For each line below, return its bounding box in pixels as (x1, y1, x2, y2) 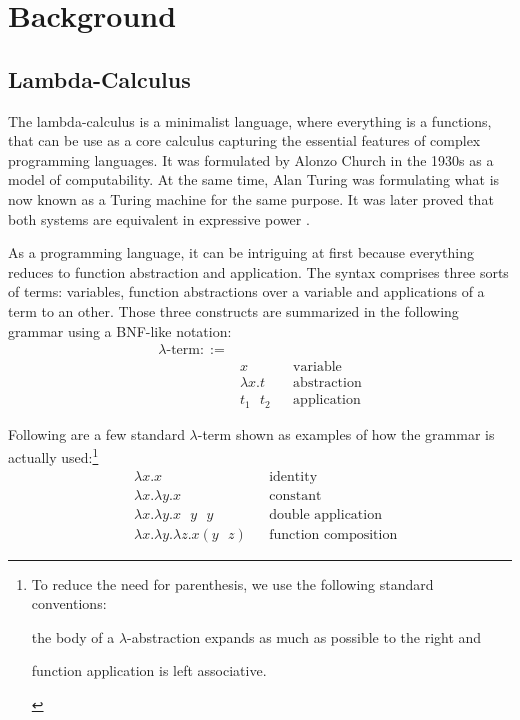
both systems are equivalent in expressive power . (8, 208, 310, 229)
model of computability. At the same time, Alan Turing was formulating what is (8, 169, 500, 190)
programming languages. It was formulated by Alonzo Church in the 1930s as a (8, 149, 494, 170)
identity (269, 469, 318, 484)
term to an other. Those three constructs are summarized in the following (8, 300, 459, 321)
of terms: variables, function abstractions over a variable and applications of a (8, 281, 485, 302)
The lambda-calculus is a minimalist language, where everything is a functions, (8, 110, 492, 131)
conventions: (31, 593, 107, 614)
